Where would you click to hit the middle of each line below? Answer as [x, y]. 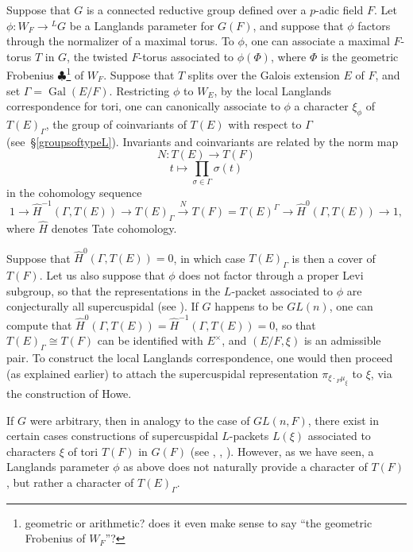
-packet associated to [282, 290]
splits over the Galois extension [264, 75]
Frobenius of [55, 538]
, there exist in [343, 420]
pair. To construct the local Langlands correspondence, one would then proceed [200, 358]
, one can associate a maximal [317, 41]
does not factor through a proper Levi [271, 275]
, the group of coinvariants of [116, 124]
